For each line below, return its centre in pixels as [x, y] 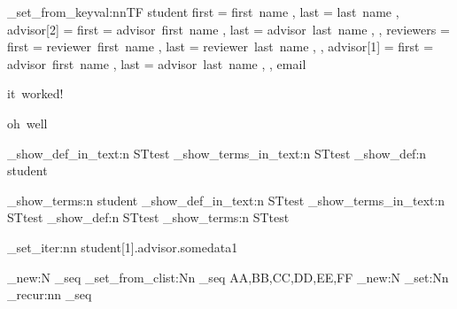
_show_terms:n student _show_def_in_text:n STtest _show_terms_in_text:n [226, 200]
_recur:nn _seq [50, 294]
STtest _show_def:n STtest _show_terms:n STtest [148, 217]
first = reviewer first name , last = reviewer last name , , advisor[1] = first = [221, 46]
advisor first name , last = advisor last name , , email [157, 63]
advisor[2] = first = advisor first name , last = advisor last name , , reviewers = [228, 29]
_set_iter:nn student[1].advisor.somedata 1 [123, 247]
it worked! [35, 93]
